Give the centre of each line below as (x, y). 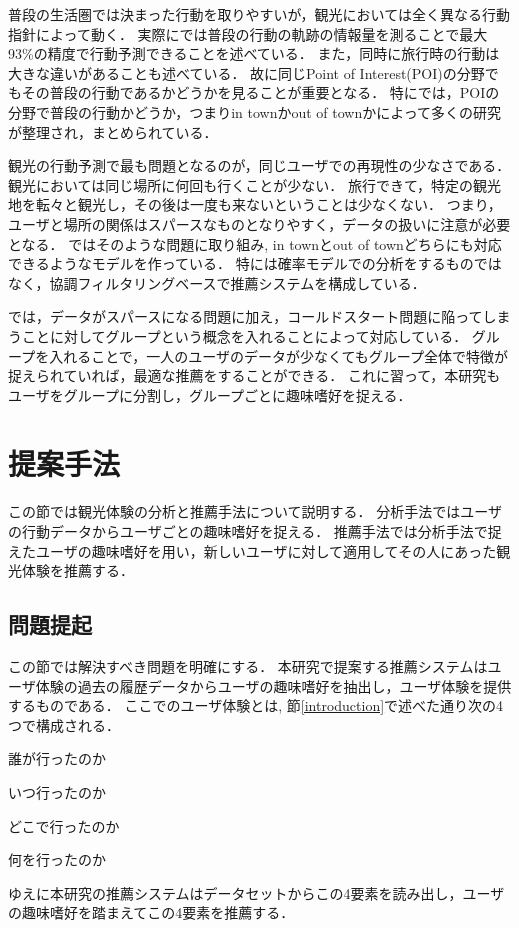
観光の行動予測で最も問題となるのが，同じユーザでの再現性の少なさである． (259, 165)
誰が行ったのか (57, 758)
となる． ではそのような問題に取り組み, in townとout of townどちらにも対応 (255, 243)
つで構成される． (64, 724)
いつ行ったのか (57, 791)
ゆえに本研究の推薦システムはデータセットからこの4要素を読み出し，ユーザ (256, 892)
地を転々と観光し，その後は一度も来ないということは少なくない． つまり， (255, 204)
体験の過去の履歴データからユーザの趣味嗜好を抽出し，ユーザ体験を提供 (273, 685)
